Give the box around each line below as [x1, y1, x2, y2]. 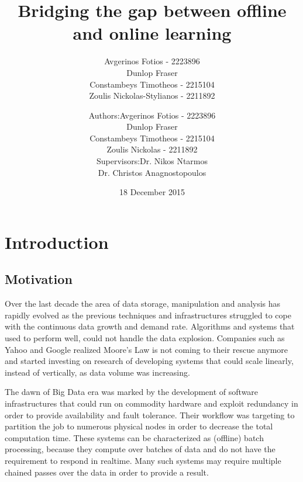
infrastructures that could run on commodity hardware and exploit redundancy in [5, 397, 298, 409]
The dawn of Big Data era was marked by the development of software [5, 386, 259, 398]
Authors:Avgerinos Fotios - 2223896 [88, 109, 216, 121]
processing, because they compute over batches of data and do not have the [5, 443, 276, 455]
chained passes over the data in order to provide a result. [5, 466, 209, 478]
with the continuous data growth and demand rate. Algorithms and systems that [5, 320, 295, 332]
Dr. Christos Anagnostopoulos [98, 166, 206, 178]
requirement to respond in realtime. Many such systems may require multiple [5, 454, 281, 466]
